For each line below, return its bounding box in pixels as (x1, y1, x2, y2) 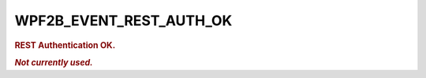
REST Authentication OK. (14, 39, 116, 50)
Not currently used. (14, 57, 94, 68)
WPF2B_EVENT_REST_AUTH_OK (14, 12, 233, 29)
